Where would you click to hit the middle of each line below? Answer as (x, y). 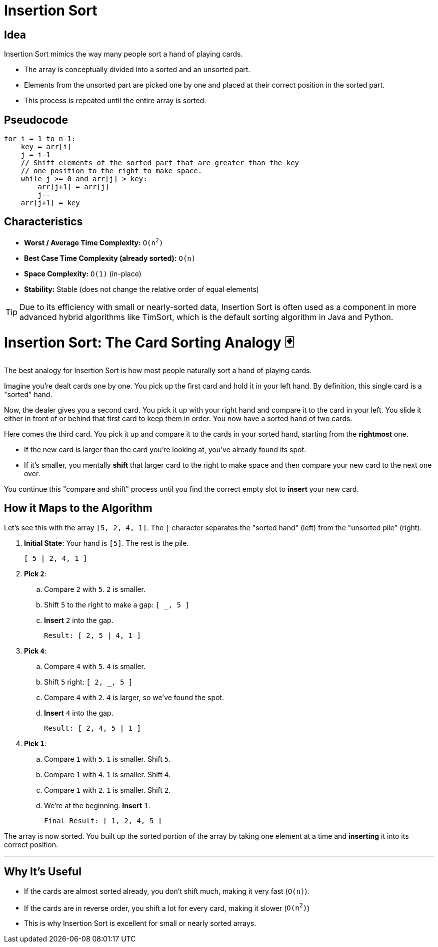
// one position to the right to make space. (111, 171)
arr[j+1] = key (50, 203)
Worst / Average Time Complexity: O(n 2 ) (94, 242)
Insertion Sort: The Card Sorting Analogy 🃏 (149, 343)
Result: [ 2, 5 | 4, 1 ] (92, 635)
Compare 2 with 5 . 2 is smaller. (95, 589)
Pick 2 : (35, 573)
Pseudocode (36, 120)
